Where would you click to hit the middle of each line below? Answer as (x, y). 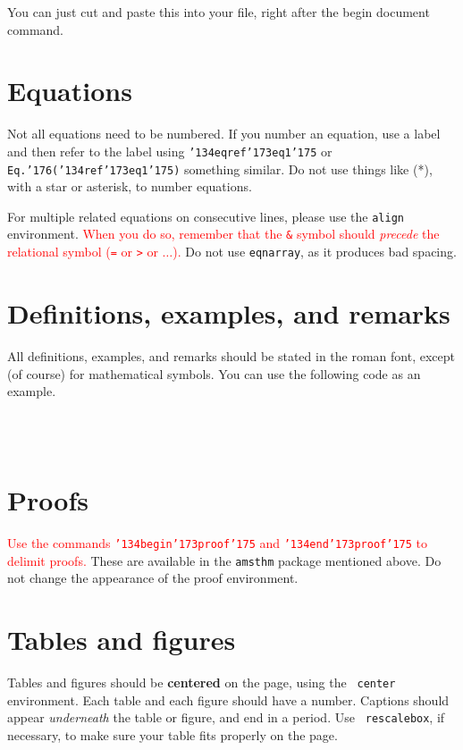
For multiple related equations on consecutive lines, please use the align (206, 216)
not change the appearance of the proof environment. (153, 578)
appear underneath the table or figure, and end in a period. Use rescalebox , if (226, 717)
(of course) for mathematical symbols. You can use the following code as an (214, 373)
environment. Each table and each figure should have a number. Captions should (228, 699)
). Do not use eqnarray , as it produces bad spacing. (315, 252)
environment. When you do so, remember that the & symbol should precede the (223, 234)
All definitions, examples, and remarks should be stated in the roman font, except (231, 355)
